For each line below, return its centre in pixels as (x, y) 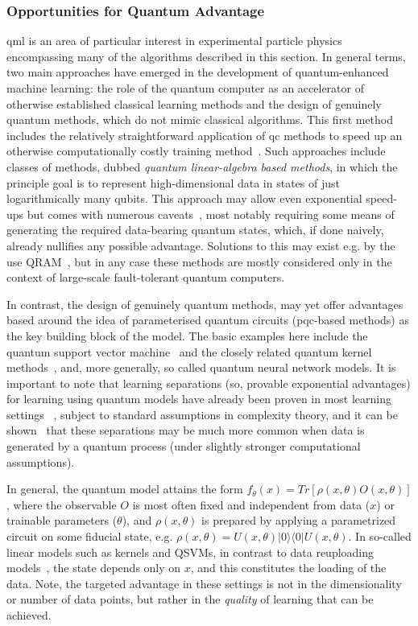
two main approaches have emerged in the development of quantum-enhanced (198, 72)
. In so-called (380, 536)
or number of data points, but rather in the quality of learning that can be (190, 599)
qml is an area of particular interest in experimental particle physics (174, 41)
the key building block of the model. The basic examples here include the (187, 335)
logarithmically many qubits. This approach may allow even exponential (184, 198)
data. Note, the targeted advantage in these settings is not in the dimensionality (204, 583)
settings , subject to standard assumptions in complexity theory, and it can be (202, 414)
